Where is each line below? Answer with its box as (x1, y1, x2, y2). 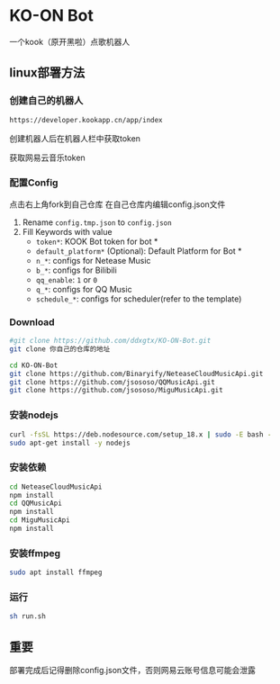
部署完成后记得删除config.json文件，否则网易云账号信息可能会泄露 (9, 665, 257, 676)
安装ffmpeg (9, 546, 61, 559)
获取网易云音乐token (9, 152, 86, 163)
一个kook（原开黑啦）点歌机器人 (9, 36, 131, 47)
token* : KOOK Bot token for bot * (35, 236, 158, 247)
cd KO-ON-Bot (9, 361, 59, 370)
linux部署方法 (9, 65, 86, 81)
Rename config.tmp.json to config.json (22, 217, 173, 228)
